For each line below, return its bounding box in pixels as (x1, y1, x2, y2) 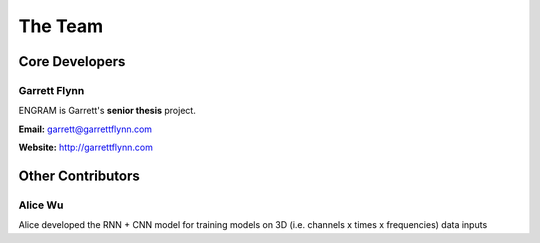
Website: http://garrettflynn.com (18, 141, 154, 154)
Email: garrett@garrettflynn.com (18, 123, 153, 135)
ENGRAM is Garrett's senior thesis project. (18, 105, 197, 117)
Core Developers (18, 53, 126, 70)
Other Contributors (18, 167, 140, 184)
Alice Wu (18, 198, 64, 212)
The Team (18, 15, 104, 37)
